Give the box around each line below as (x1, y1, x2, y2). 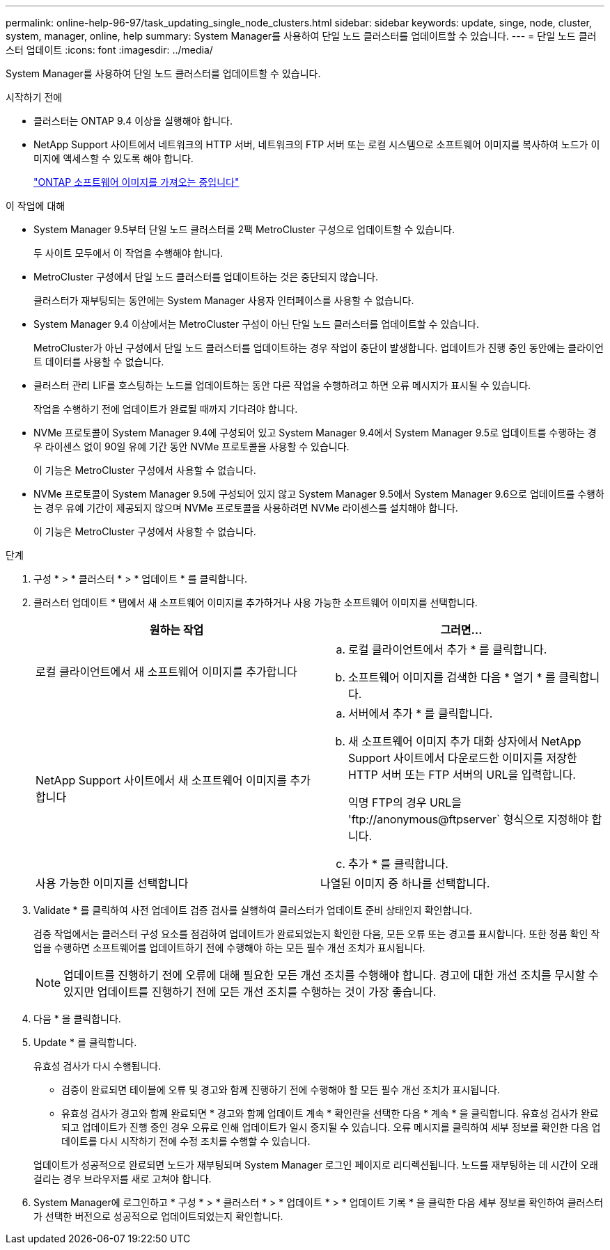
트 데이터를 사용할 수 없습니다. (33, 356, 164, 367)
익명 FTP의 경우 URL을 (348, 796, 462, 809)
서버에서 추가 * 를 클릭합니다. (348, 706, 493, 720)
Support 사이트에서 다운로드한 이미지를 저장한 (348, 751, 577, 765)
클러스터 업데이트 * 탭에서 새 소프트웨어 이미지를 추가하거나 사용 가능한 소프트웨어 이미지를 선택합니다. (33, 596, 478, 608)
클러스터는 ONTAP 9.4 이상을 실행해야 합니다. (33, 115, 233, 127)
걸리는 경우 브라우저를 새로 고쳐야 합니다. (33, 1173, 212, 1185)
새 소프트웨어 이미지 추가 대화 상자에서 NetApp (348, 734, 581, 748)
